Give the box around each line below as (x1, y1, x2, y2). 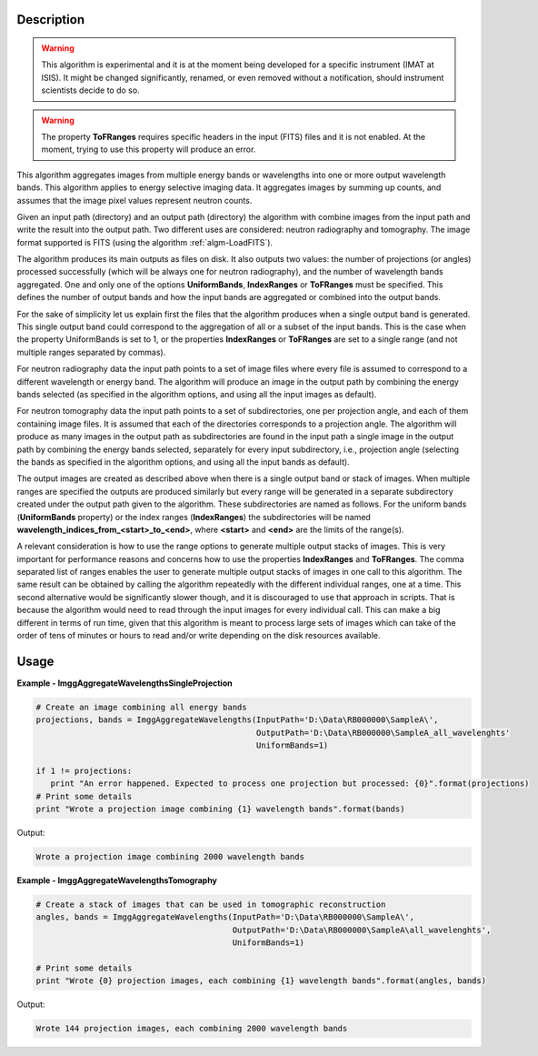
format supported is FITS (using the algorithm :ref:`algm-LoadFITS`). (16, 236, 273, 247)
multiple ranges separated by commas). (16, 347, 166, 357)
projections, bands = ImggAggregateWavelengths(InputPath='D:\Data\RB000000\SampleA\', (35, 715, 439, 725)
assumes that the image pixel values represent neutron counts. (16, 195, 253, 206)
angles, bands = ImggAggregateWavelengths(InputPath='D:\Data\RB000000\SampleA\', (35, 912, 415, 922)
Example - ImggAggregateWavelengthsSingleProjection (16, 678, 233, 689)
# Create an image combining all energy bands (35, 701, 247, 712)
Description (16, 12, 85, 27)
